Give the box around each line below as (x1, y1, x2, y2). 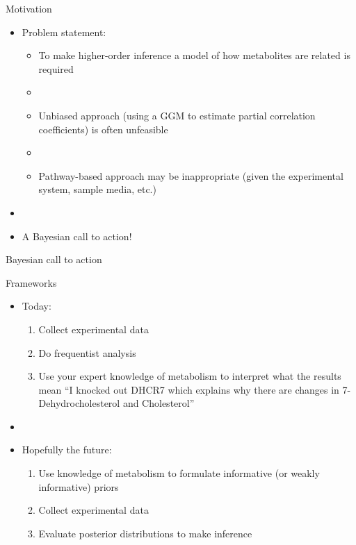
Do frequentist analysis (38, 345, 136, 360)
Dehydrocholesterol (38, 396, 120, 410)
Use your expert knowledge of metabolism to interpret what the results (38, 369, 341, 383)
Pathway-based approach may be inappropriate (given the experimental (38, 168, 343, 183)
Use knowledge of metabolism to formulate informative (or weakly (38, 466, 320, 480)
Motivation (6, 1, 52, 15)
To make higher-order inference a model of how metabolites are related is (38, 48, 350, 62)
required (38, 61, 74, 76)
